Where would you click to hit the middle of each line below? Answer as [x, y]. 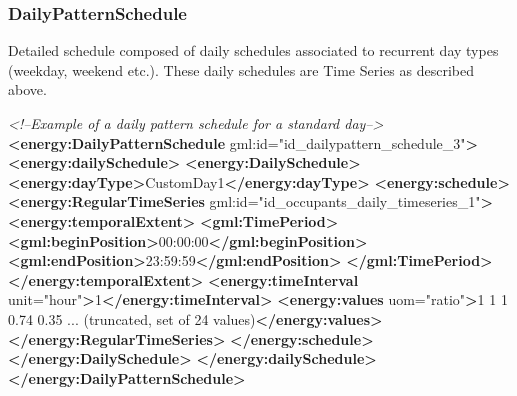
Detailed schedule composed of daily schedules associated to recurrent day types [253, 50]
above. [27, 89]
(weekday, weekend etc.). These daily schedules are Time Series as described [241, 69]
